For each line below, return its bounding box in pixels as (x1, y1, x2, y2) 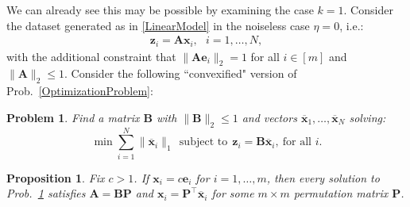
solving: (349, 109, 386, 125)
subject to (179, 136, 228, 148)
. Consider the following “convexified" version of (64, 65, 297, 82)
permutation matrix (293, 185, 389, 201)
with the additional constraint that (6, 48, 176, 64)
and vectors (242, 109, 297, 125)
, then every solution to (266, 169, 380, 186)
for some (211, 185, 254, 201)
